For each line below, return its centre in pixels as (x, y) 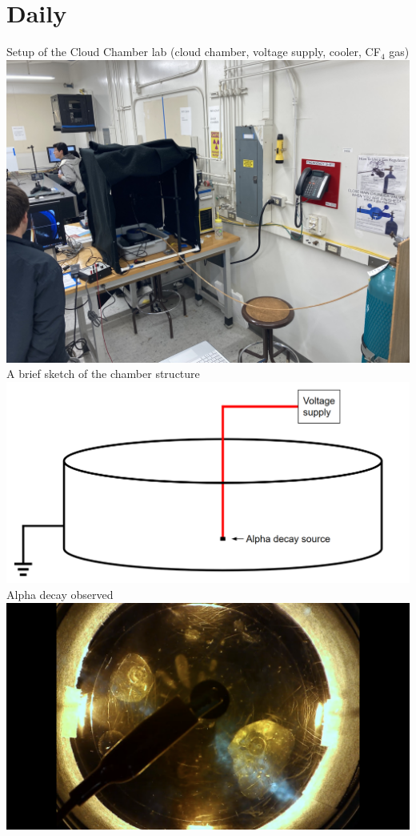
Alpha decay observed (60, 594)
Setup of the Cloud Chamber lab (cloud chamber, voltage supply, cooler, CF (194, 52)
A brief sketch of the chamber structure (103, 374)
